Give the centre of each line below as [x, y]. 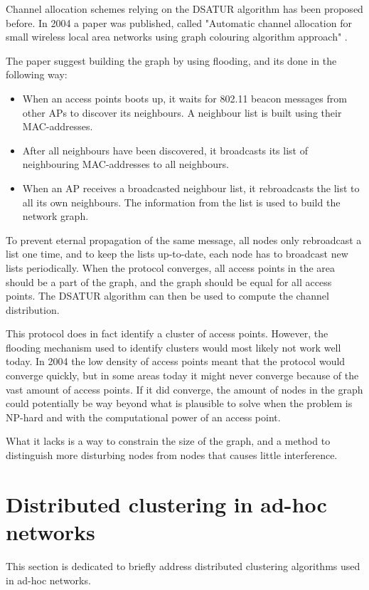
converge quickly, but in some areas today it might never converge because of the [182, 375]
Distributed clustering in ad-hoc [166, 504]
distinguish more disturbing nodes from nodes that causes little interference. [172, 455]
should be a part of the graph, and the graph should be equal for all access [169, 281]
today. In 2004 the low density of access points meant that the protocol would [176, 361]
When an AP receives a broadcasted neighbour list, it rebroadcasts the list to [191, 188]
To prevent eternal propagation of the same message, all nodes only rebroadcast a [184, 239]
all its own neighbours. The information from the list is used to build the [181, 202]
